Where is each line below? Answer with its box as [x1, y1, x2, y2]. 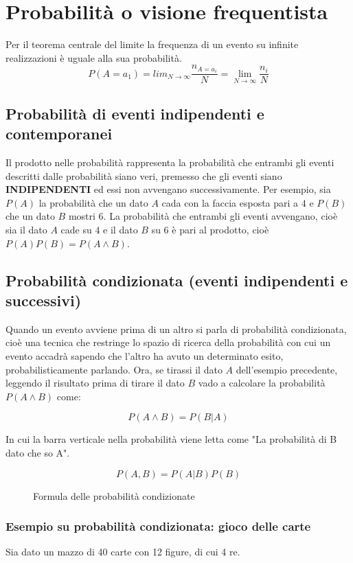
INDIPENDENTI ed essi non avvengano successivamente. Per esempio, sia [5, 182, 331, 196]
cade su [60, 222, 92, 236]
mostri [68, 209, 95, 223]
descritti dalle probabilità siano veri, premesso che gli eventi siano [5, 168, 282, 183]
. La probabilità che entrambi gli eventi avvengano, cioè [103, 209, 338, 223]
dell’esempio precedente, [236, 362, 338, 376]
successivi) [5, 289, 82, 310]
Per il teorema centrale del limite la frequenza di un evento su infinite [5, 37, 299, 51]
